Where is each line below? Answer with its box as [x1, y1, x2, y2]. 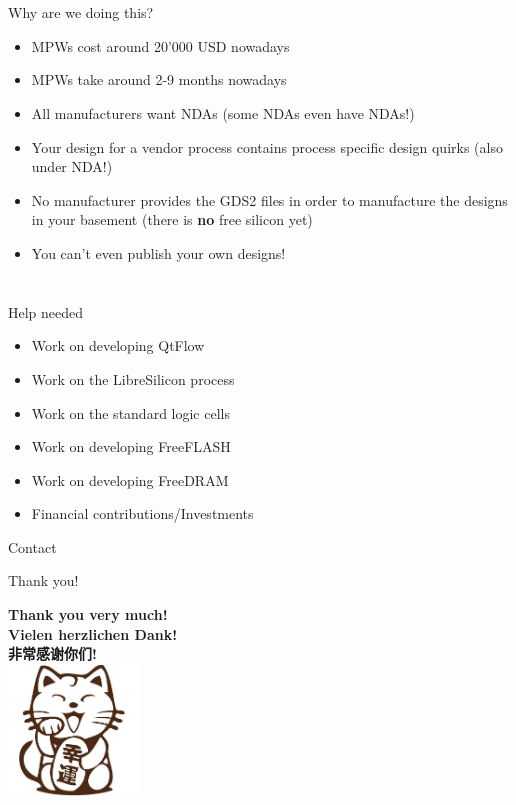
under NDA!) [31, 156, 113, 177]
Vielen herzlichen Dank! [8, 623, 178, 644]
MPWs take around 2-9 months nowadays [31, 69, 287, 90]
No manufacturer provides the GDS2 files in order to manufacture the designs [31, 189, 508, 210]
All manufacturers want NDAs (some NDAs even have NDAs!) [31, 102, 415, 123]
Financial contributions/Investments [31, 503, 254, 524]
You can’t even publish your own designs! [31, 242, 286, 263]
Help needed [8, 301, 84, 322]
